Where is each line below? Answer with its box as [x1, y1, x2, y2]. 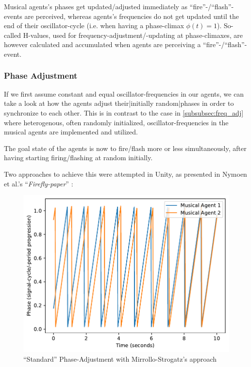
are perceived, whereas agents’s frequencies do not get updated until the [24, 11, 239, 21]
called [4, 30, 21, 40]
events [4, 11, 22, 21]
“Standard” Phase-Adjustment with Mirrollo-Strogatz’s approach [23, 353, 217, 364]
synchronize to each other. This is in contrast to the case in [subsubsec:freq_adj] [4, 107, 244, 117]
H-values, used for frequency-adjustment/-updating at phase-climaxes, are [23, 30, 243, 40]
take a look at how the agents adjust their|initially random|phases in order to [4, 98, 234, 108]
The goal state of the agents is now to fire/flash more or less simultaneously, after [4, 143, 247, 153]
